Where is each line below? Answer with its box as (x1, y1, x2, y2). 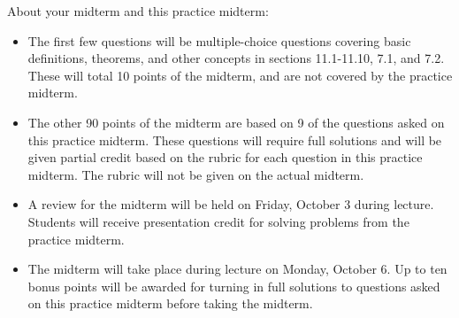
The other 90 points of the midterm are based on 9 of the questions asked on (27, 112, 445, 131)
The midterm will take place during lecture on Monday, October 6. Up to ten (27, 260, 448, 278)
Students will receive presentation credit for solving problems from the (27, 212, 409, 230)
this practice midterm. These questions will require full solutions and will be (27, 130, 442, 149)
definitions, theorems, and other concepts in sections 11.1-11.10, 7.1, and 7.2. (27, 49, 445, 67)
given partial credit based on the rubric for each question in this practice (27, 148, 423, 167)
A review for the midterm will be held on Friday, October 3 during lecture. (27, 195, 434, 213)
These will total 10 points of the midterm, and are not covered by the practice (27, 66, 453, 84)
